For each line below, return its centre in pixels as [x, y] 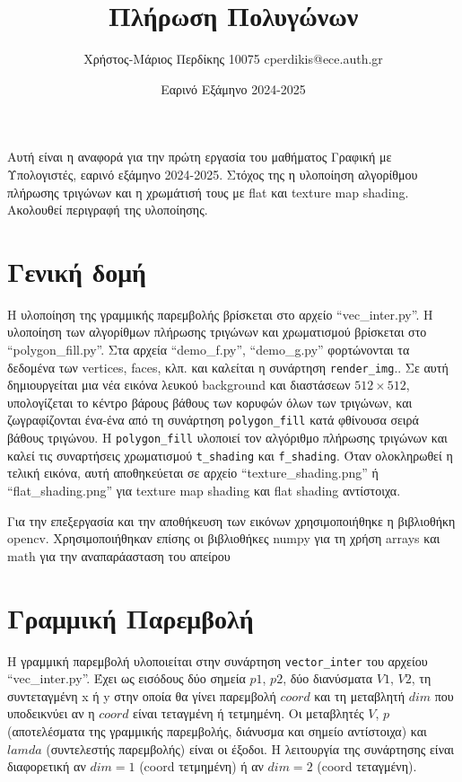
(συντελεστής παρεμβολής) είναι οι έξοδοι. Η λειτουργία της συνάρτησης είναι [250, 748]
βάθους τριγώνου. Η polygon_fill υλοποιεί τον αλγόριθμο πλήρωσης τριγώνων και [227, 438]
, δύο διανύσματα [328, 678]
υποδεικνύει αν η [51, 713]
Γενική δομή [77, 271]
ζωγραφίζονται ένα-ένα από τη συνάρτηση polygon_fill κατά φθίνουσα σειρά [213, 420]
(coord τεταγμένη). [367, 766]
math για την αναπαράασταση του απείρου [119, 555]
